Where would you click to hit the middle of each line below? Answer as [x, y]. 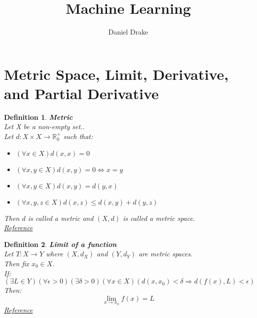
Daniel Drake [128, 32]
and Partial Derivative [81, 93]
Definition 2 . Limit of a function [60, 244]
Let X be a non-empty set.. [44, 126]
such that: [78, 136]
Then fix [17, 263]
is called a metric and [61, 218]
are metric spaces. [165, 254]
